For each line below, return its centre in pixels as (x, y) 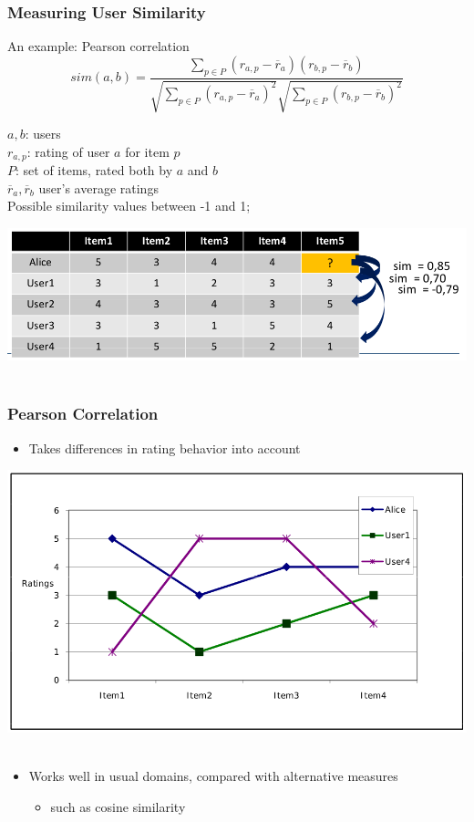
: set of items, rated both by (94, 170)
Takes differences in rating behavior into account (165, 447)
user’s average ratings (98, 187)
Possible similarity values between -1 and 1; (129, 206)
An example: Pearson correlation (98, 46)
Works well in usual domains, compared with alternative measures (213, 776)
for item (147, 151)
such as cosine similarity (118, 806)
